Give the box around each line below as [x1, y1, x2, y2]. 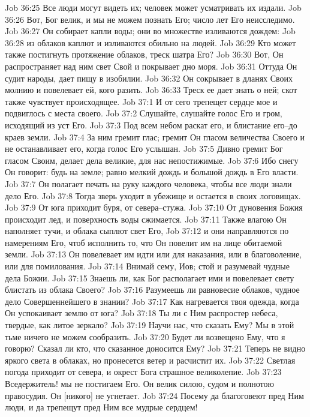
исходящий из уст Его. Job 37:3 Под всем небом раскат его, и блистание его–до [5, 118, 297, 131]
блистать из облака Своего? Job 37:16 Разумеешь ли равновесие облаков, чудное [5, 283, 300, 296]
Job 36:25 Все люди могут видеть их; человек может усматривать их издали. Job [5, 1, 302, 13]
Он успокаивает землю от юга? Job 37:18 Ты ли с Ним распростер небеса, [5, 307, 278, 319]
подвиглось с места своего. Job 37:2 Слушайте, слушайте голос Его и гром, [5, 107, 282, 119]
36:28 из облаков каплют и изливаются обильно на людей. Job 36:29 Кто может [5, 36, 296, 49]
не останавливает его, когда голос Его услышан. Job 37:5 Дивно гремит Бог [5, 142, 283, 155]
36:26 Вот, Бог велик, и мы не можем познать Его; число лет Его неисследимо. [5, 13, 295, 25]
